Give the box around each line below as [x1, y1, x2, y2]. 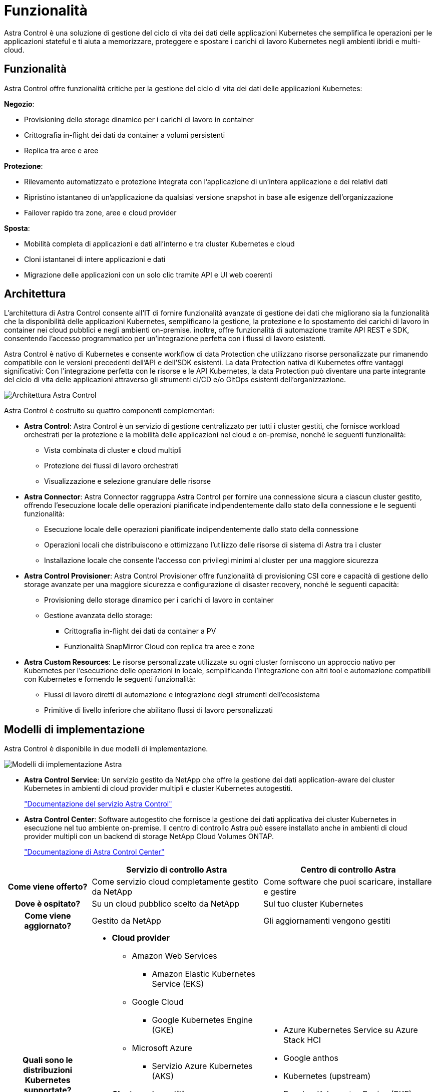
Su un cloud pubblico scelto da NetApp [92, 899, 239, 909]
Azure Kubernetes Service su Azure [283, 1025, 418, 1035]
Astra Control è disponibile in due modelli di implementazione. [4, 744, 208, 753]
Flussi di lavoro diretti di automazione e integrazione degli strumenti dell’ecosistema [44, 690, 320, 699]
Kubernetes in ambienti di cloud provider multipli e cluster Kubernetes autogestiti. [24, 784, 293, 793]
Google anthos [283, 1053, 338, 1063]
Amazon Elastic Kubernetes [152, 969, 255, 979]
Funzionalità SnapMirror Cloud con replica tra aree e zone [64, 642, 255, 651]
